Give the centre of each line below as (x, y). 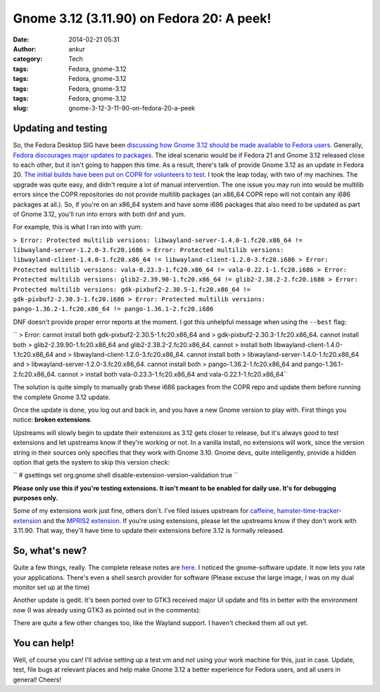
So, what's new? (50, 551)
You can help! (44, 643)
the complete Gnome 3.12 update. (62, 397)
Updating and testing (60, 128)
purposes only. (36, 498)
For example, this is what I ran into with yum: (77, 227)
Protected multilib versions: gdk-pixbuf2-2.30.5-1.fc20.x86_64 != (132, 289)
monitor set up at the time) (51, 587)
